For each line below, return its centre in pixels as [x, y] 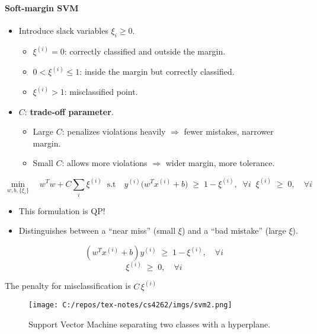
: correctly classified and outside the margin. [145, 51]
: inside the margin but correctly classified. [157, 71]
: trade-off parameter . [69, 111]
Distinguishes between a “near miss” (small [97, 230]
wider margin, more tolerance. [220, 163]
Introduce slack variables [63, 30]
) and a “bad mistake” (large [234, 230]
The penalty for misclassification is [68, 286]
